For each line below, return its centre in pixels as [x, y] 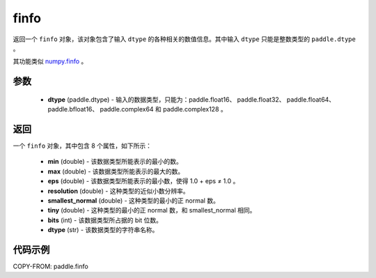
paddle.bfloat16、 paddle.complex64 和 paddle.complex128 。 [137, 109]
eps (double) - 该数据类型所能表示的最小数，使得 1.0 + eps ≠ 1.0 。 [143, 181]
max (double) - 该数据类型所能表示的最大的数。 [116, 171]
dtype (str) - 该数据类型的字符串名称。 [103, 230]
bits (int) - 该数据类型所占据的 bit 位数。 [105, 220]
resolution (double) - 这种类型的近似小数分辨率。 [118, 191]
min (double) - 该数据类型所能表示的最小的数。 [115, 162]
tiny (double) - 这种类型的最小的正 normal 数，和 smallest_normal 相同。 [152, 210]
